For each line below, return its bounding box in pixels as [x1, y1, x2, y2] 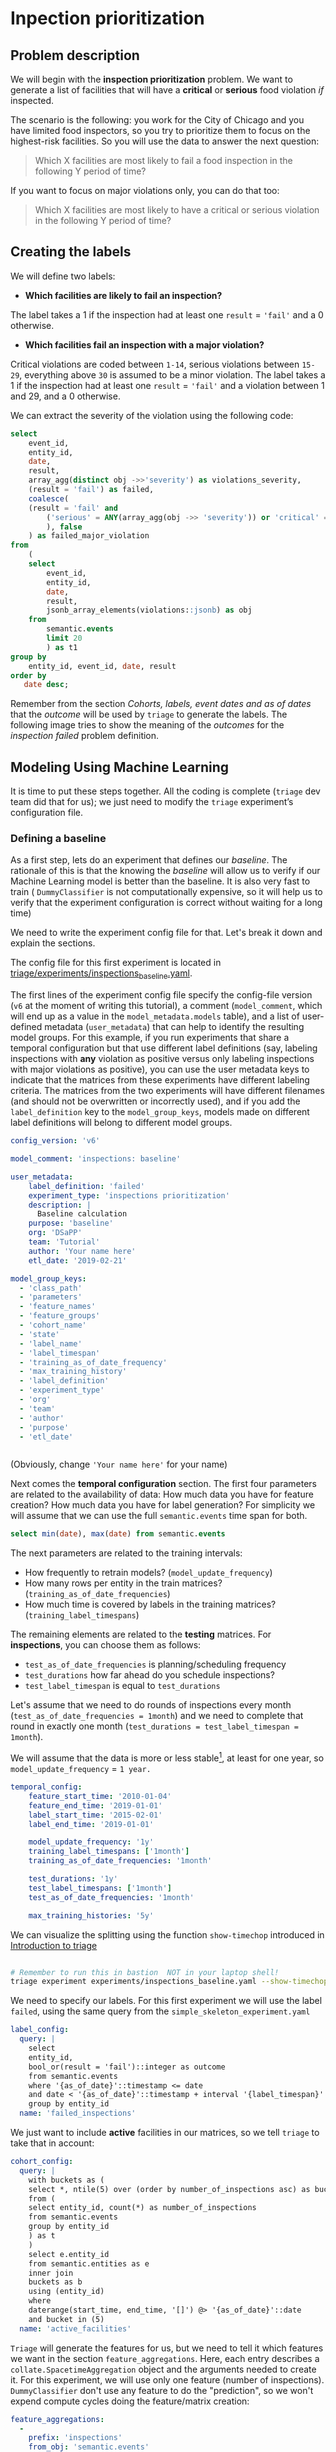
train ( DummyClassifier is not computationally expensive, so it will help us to [10, 886, 323, 898]
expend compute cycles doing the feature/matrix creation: [10, 2395, 250, 2407]
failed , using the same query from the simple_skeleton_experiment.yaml [10, 2005, 311, 2017]
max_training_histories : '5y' [28, 1910, 155, 1921]
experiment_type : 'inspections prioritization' [28, 1190, 230, 1201]
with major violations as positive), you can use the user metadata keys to [10, 1063, 310, 1076]
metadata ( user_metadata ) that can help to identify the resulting [44, 1021, 305, 1033]
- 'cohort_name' [19, 1320, 87, 1331]
